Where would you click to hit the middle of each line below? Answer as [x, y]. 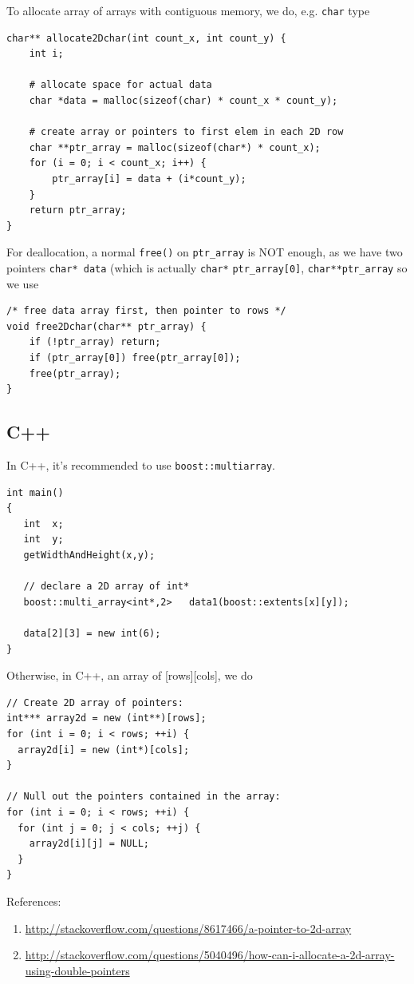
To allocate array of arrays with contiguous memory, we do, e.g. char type [188, 10]
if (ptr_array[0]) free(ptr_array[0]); [135, 358]
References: [34, 901]
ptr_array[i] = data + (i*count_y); [149, 179]
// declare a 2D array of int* [106, 587]
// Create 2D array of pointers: [95, 702]
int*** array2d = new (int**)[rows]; [106, 718]
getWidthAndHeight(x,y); [89, 555]
